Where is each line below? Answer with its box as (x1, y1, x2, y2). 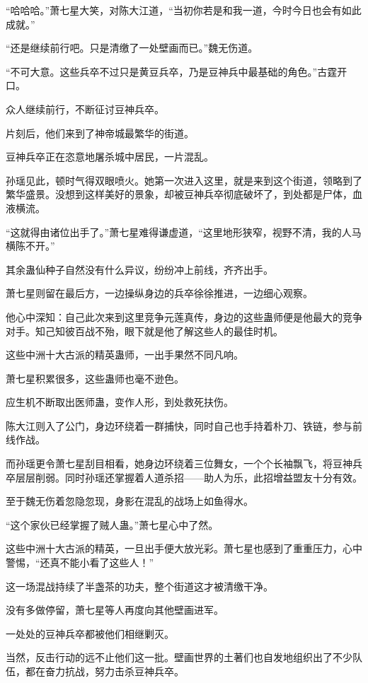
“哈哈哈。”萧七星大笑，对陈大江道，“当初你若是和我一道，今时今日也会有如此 (6, 3, 362, 17)
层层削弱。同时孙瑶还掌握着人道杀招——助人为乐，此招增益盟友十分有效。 (15, 469, 362, 484)
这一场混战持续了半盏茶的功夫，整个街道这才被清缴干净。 (6, 578, 273, 593)
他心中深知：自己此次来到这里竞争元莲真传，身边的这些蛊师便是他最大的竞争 (6, 309, 362, 324)
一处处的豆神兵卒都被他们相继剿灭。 (6, 626, 174, 641)
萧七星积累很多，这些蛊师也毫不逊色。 (6, 370, 184, 385)
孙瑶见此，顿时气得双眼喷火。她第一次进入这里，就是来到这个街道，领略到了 (6, 173, 362, 187)
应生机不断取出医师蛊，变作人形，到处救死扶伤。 (6, 395, 234, 409)
